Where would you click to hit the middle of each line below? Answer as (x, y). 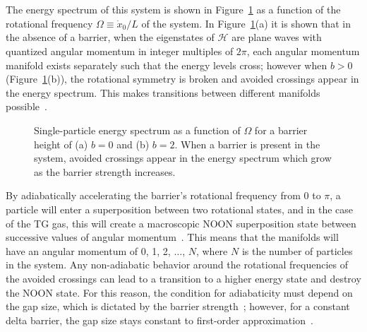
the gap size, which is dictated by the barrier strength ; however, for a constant (178, 306)
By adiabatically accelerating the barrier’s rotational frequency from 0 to (163, 195)
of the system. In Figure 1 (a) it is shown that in (246, 23)
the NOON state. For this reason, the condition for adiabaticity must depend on (179, 292)
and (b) (133, 144)
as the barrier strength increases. (105, 171)
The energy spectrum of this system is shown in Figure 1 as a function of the (173, 9)
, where (212, 250)
